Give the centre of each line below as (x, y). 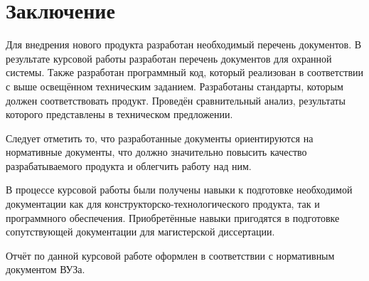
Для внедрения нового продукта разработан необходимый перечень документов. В (184, 44)
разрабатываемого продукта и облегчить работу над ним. (129, 165)
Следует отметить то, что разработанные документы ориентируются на (160, 138)
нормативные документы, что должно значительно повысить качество (156, 152)
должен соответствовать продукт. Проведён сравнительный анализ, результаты (176, 100)
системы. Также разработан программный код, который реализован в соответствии (185, 72)
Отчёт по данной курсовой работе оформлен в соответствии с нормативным (170, 255)
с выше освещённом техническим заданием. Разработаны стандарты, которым (175, 86)
